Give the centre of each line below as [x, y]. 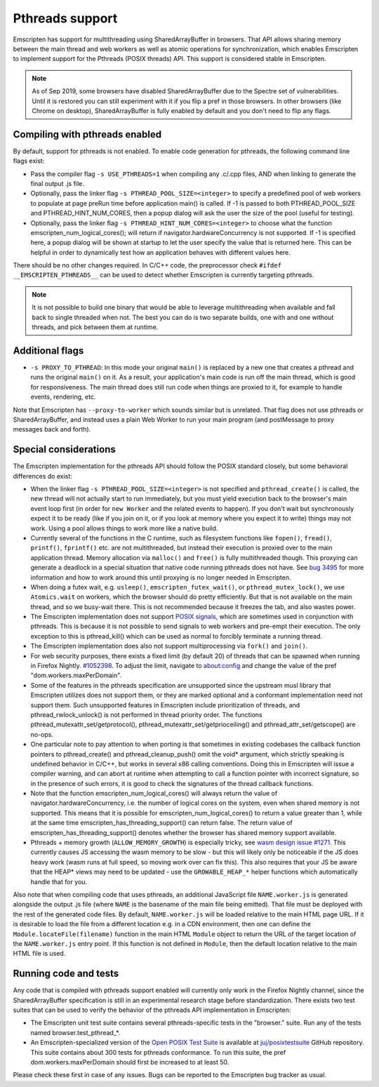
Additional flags [48, 351]
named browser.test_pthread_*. [75, 1032]
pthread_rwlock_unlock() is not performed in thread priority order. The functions [146, 714]
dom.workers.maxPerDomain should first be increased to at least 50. [130, 1062]
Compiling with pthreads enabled [87, 134]
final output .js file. [57, 183]
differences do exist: [43, 476]
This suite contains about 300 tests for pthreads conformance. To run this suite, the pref [158, 1052]
